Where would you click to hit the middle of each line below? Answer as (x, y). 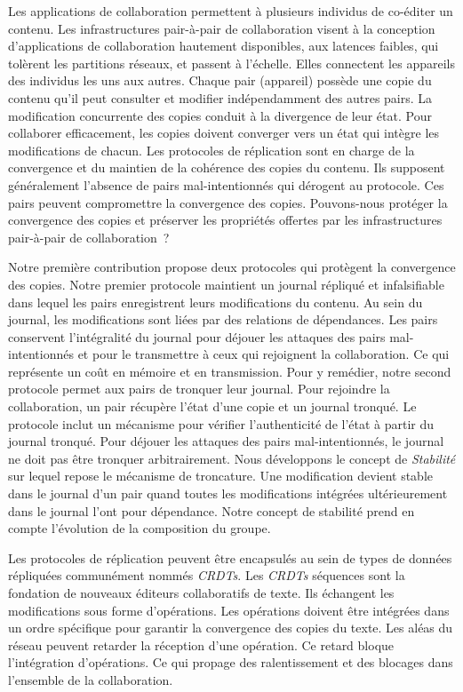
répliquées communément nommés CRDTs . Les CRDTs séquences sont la (207, 575)
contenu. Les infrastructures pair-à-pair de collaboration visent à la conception (222, 28)
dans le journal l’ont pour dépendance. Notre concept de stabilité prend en (212, 510)
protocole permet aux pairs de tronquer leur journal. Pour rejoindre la (199, 389)
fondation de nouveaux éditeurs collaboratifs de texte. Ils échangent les (201, 593)
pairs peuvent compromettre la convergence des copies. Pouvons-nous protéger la (228, 202)
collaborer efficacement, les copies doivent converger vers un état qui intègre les (224, 133)
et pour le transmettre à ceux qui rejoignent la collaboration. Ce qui (263, 354)
